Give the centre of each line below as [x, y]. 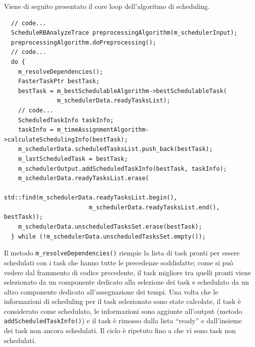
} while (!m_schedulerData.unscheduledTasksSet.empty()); [108, 236]
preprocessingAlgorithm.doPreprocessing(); [84, 42]
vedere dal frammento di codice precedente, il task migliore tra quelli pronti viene [127, 272]
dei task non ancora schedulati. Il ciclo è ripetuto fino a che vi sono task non [120, 330]
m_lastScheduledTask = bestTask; [73, 159]
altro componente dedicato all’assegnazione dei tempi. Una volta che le [111, 291]
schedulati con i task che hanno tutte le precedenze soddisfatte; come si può [119, 262]
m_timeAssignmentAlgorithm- [103, 130]
